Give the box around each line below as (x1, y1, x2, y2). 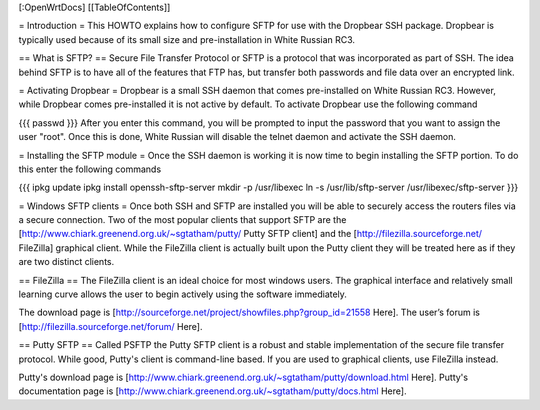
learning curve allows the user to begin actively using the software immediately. (18, 288, 347, 300)
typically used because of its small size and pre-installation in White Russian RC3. (18, 33, 355, 45)
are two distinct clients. (18, 256, 115, 268)
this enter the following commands (18, 163, 162, 175)
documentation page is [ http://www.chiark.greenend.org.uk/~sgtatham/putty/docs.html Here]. (18, 385, 407, 397)
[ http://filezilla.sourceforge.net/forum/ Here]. (18, 320, 203, 332)
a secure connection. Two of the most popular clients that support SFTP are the (18, 214, 347, 226)
